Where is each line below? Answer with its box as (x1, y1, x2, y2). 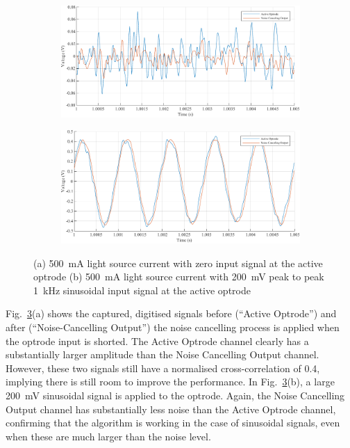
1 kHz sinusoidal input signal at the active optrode (33, 282, 251, 297)
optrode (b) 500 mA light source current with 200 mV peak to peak (33, 269, 324, 284)
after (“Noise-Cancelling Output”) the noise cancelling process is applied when (6, 320, 340, 334)
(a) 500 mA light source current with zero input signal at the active (33, 255, 323, 270)
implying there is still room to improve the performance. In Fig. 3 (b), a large (6, 374, 335, 389)
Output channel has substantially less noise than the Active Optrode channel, (6, 401, 336, 416)
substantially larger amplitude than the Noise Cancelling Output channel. (6, 347, 319, 362)
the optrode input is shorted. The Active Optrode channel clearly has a (6, 333, 309, 348)
